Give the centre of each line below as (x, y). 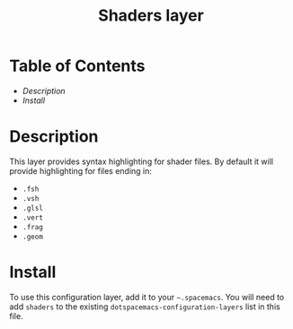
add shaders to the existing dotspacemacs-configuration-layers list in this (145, 307)
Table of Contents (77, 66)
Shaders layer (151, 16)
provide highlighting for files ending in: (81, 170)
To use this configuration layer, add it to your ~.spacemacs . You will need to (147, 297)
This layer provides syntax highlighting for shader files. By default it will (142, 161)
